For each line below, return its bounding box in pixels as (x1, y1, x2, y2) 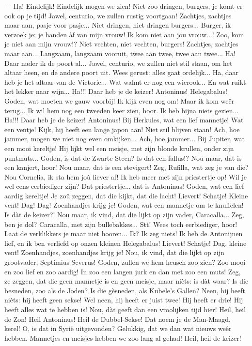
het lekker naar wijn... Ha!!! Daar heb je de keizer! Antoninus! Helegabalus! (4, 86, 227, 96)
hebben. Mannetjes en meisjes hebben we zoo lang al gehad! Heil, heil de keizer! (4, 332, 241, 343)
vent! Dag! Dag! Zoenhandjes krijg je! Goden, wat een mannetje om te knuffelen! (4, 200, 244, 210)
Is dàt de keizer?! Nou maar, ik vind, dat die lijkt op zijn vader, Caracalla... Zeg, (4, 210, 244, 220)
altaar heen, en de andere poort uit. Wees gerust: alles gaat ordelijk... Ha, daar (4, 67, 239, 77)
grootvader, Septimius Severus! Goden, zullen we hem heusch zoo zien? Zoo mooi (4, 257, 246, 267)
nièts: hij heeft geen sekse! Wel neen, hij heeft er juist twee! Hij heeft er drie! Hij (4, 295, 243, 305)
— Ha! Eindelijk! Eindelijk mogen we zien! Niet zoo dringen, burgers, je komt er (4, 1, 243, 11)
